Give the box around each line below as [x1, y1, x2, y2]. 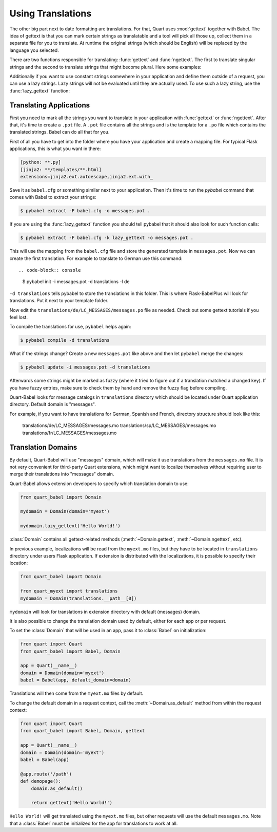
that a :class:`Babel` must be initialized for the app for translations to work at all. [9, 820, 178, 826]
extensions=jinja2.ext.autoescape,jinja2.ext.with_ [20, 174, 153, 179]
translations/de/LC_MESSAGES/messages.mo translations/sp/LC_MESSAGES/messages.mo [22, 422, 216, 429]
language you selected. [9, 47, 59, 53]
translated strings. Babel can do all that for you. [9, 129, 110, 135]
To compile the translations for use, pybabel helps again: [9, 324, 131, 330]
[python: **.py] [20, 159, 62, 165]
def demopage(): [20, 779, 62, 784]
